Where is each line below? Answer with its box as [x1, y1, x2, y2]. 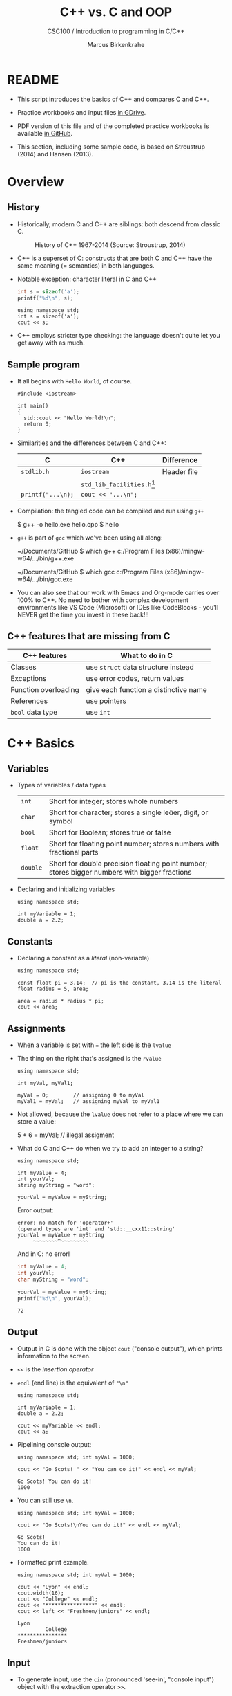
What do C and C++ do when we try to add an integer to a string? [17, 1145, 204, 1153]
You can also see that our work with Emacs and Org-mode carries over [17, 588, 220, 596]
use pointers [86, 696, 126, 706]
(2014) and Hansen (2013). [17, 149, 93, 158]
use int [86, 707, 110, 717]
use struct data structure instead [86, 662, 195, 672]
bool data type [10, 707, 58, 717]
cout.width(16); [17, 1589, 64, 1597]
